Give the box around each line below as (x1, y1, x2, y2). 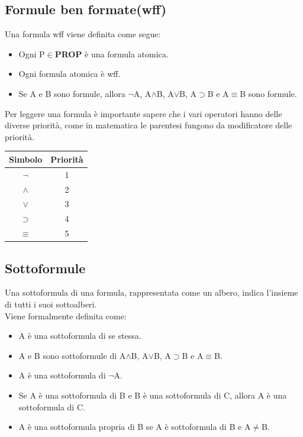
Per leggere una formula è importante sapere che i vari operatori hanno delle (5, 107, 282, 119)
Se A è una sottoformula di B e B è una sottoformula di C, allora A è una (18, 389, 287, 401)
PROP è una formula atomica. (54, 47, 169, 60)
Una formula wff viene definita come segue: (5, 28, 161, 40)
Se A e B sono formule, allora (18, 87, 125, 99)
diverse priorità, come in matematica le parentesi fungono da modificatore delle (5, 119, 292, 131)
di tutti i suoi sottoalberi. (5, 297, 97, 310)
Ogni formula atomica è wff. (18, 67, 121, 80)
